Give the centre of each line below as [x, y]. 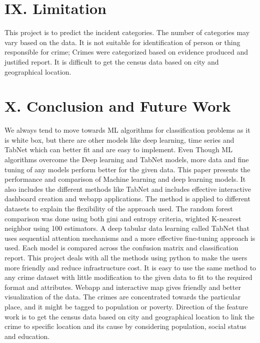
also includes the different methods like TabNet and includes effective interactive [128, 189]
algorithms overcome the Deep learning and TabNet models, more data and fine [127, 159]
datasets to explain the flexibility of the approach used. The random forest [119, 208]
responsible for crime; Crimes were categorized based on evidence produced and [126, 52]
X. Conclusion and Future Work [118, 106]
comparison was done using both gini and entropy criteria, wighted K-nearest [123, 218]
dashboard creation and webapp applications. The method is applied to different [127, 199]
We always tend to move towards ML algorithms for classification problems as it [127, 130]
